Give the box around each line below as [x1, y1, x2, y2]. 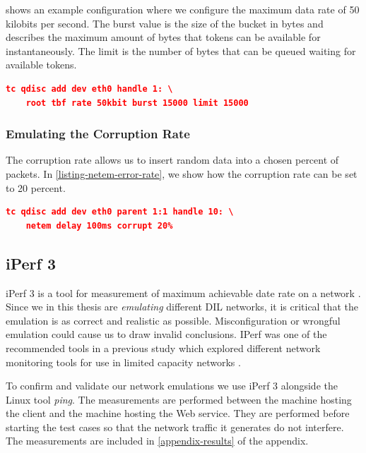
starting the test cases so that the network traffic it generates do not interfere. [6, 419, 344, 434]
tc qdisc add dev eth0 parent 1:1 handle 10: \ [6, 207, 234, 217]
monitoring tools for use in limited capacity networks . [6, 354, 241, 369]
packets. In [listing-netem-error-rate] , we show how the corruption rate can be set [6, 166, 358, 181]
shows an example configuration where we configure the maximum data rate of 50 [6, 2, 360, 16]
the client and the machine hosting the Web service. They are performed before [6, 406, 350, 421]
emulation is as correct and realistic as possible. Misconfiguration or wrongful [6, 313, 341, 327]
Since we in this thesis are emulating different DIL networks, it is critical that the [6, 299, 358, 314]
